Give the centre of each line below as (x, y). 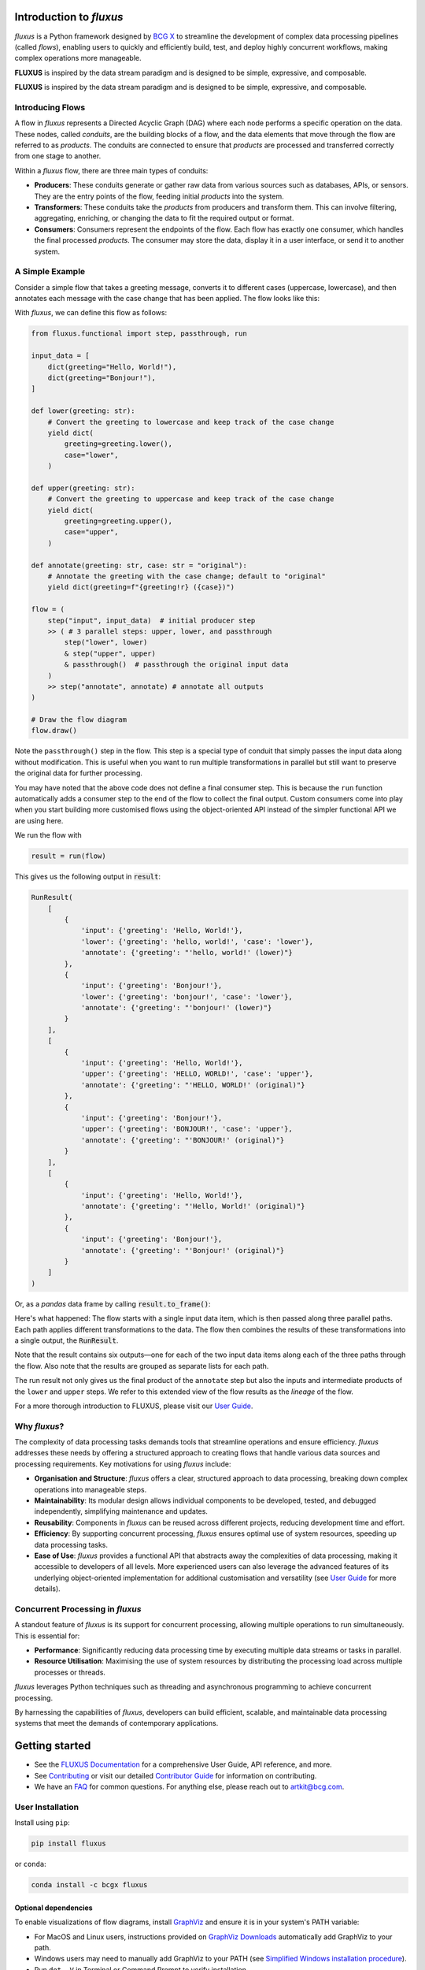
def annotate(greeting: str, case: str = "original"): (139, 565)
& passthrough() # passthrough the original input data (176, 665)
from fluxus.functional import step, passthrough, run (139, 334)
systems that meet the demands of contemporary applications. (116, 1723)
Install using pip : (42, 1823)
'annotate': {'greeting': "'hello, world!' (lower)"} (187, 953)
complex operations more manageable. (78, 58)
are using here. (39, 820)
